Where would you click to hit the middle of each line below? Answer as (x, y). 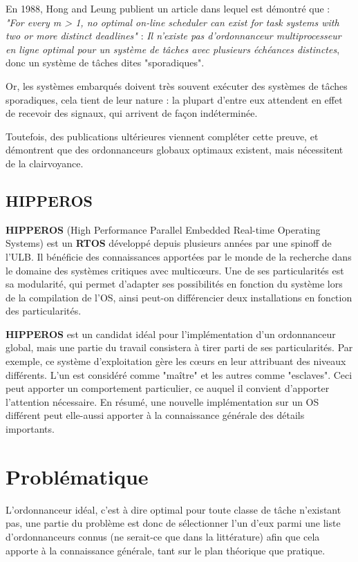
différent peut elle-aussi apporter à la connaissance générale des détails (155, 415)
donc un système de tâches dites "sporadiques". (105, 63)
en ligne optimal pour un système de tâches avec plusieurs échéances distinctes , (173, 49)
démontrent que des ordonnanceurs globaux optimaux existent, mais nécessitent (175, 150)
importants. (30, 429)
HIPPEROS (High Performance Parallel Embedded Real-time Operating (163, 229)
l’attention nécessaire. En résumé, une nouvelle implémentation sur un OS (162, 401)
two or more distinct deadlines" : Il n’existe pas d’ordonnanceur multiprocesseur (173, 36)
